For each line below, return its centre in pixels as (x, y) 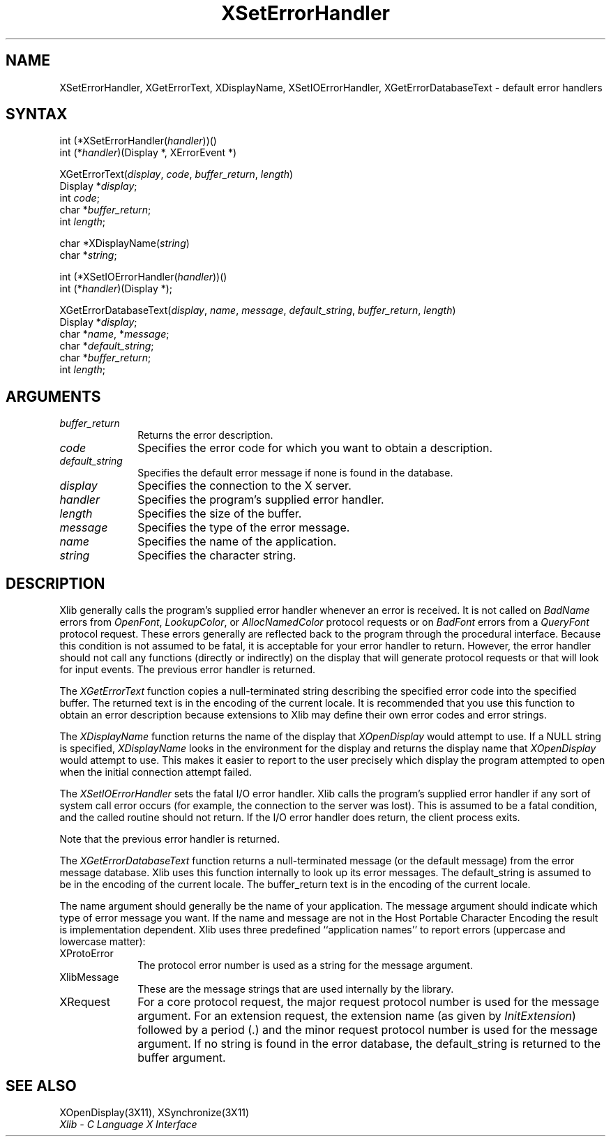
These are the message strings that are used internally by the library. (296, 989)
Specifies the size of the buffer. (220, 514)
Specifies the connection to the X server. (244, 486)
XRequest (85, 1002)
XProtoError (86, 954)
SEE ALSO (41, 1085)
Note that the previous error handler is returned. (170, 839)
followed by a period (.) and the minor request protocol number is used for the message (368, 1030)
